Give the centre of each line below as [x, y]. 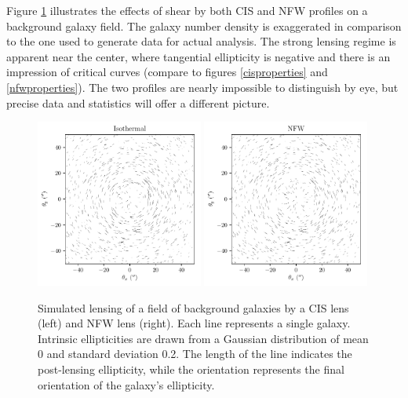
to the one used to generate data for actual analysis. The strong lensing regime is [201, 41]
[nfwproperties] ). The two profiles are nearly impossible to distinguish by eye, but [202, 87]
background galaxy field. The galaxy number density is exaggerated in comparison [204, 26]
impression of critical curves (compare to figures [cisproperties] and [167, 72]
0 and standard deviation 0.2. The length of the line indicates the [195, 354]
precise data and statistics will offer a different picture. [138, 102]
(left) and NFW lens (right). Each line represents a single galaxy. [194, 323]
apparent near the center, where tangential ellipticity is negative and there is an [199, 56]
